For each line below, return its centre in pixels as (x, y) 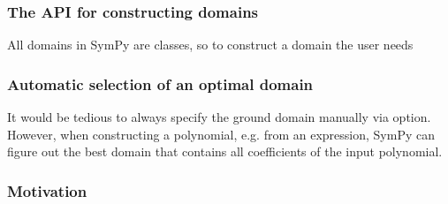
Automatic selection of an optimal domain (160, 83)
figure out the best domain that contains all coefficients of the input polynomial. (225, 151)
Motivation (47, 190)
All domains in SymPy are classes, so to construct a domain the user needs (210, 45)
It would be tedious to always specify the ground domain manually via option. (219, 117)
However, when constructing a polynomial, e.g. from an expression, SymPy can (221, 134)
